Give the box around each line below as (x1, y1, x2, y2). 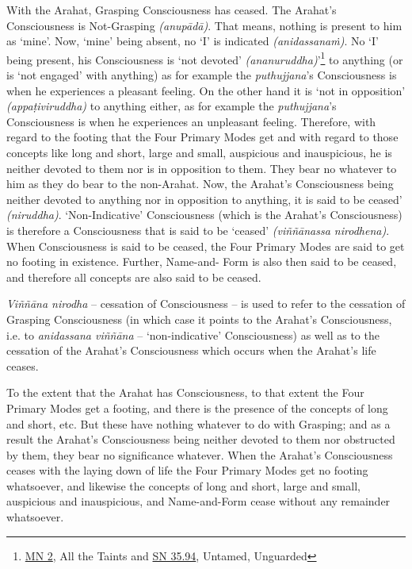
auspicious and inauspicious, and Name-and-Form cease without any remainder (6, 493, 391, 509)
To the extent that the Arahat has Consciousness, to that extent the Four (6, 384, 364, 401)
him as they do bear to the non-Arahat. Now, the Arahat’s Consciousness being (6, 175, 394, 192)
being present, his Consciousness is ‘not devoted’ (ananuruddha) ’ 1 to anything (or (6, 48, 403, 67)
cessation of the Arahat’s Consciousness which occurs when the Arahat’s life (6, 342, 376, 359)
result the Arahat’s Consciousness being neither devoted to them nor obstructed (6, 431, 395, 448)
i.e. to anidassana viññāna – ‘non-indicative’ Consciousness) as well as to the (6, 326, 380, 343)
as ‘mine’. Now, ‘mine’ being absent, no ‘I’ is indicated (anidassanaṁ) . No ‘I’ (6, 33, 379, 49)
